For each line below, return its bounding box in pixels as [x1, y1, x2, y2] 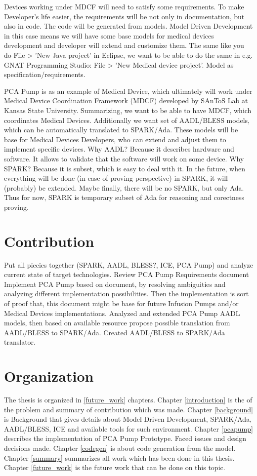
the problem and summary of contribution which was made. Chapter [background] [4, 404, 253, 414]
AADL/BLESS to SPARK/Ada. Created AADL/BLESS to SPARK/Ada [4, 327, 225, 337]
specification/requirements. [4, 69, 86, 79]
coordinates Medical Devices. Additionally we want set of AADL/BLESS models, [4, 115, 250, 125]
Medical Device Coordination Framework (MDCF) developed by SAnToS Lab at [4, 95, 248, 106]
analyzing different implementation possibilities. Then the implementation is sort [4, 288, 249, 299]
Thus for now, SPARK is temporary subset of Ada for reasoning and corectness [4, 192, 245, 202]
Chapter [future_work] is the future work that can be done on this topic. [4, 462, 225, 473]
